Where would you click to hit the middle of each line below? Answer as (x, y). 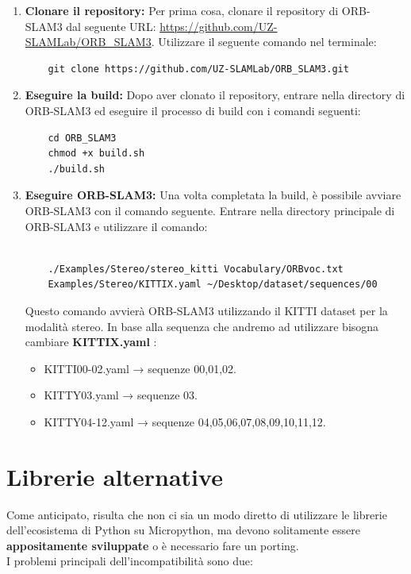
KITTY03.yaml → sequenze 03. (121, 395)
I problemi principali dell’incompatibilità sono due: (130, 561)
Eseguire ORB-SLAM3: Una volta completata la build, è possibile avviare (213, 195)
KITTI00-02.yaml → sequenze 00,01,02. (140, 368)
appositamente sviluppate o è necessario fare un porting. (153, 545)
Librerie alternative (115, 476)
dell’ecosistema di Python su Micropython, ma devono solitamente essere (183, 530)
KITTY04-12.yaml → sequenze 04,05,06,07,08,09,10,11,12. (185, 421)
